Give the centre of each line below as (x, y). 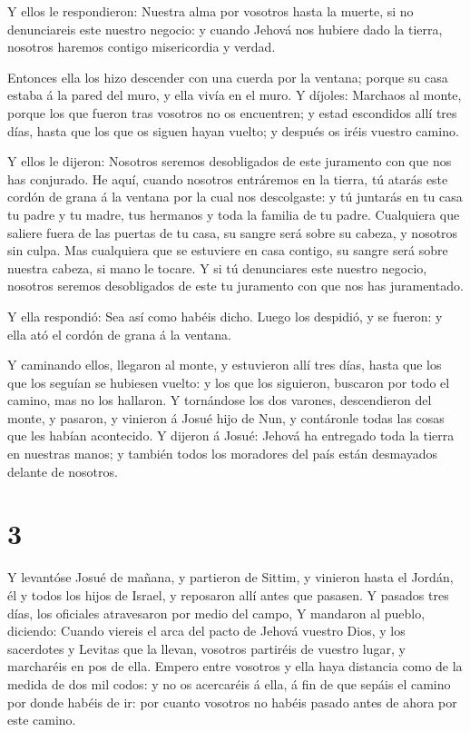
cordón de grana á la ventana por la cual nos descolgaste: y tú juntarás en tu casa (235, 197)
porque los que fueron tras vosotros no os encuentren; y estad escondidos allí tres (232, 112)
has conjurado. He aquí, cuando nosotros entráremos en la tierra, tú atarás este (228, 178)
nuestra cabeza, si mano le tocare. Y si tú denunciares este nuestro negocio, (217, 267)
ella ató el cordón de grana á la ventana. (120, 334)
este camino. (42, 720)
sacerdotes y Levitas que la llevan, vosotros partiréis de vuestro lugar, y (206, 648)
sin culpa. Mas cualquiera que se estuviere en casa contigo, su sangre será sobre (228, 250)
